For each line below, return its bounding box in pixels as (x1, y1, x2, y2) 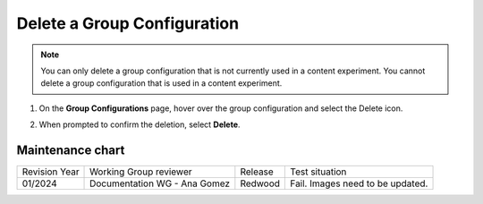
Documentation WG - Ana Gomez (89, 177, 231, 190)
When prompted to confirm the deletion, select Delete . (38, 119, 241, 130)
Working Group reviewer (89, 166, 192, 178)
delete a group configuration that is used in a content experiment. (40, 78, 283, 89)
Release (240, 166, 275, 178)
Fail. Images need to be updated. (290, 177, 428, 190)
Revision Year (21, 166, 80, 178)
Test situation (290, 166, 347, 178)
